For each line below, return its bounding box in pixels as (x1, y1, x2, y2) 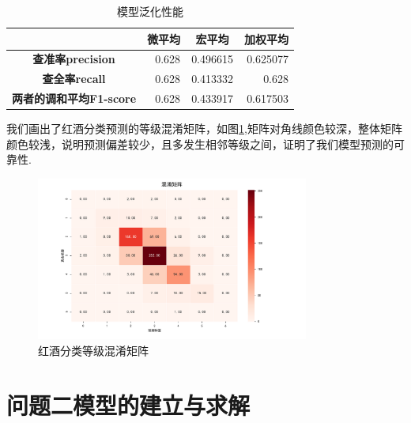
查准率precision (32, 51, 115, 67)
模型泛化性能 (117, 3, 184, 19)
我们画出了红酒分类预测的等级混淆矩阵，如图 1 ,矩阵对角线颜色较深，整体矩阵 (6, 120, 402, 137)
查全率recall (42, 70, 106, 87)
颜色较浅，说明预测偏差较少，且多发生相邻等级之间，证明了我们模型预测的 (6, 135, 394, 152)
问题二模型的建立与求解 (6, 388, 251, 421)
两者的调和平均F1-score (12, 90, 137, 107)
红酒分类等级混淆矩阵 (38, 342, 149, 358)
